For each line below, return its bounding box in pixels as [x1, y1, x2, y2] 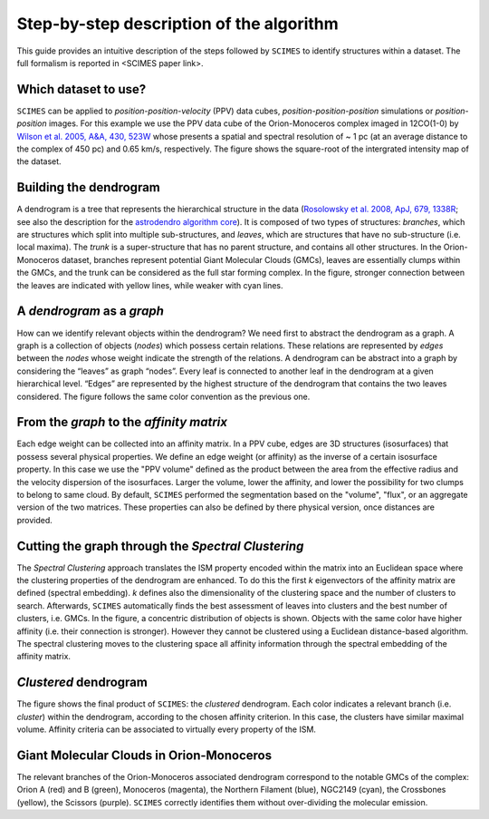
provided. [16, 514, 53, 525]
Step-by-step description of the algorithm [16, 14, 339, 34]
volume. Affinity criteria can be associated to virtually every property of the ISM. [16, 724, 317, 735]
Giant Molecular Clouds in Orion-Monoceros [16, 747, 272, 763]
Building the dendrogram [16, 180, 160, 195]
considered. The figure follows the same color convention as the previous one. [16, 391, 311, 402]
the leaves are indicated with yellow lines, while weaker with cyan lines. [16, 279, 284, 290]
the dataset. [16, 156, 62, 167]
